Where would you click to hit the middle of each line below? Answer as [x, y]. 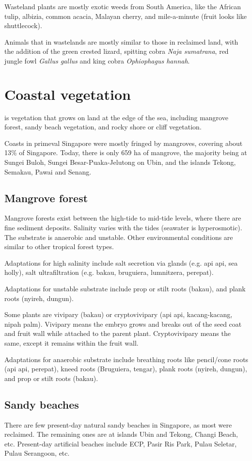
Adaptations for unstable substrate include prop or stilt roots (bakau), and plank [125, 289]
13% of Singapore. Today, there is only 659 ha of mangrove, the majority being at [126, 152]
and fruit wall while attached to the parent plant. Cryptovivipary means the [118, 333]
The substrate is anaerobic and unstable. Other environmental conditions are [119, 237]
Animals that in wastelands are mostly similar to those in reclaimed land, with [121, 41]
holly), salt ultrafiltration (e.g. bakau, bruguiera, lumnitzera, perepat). [109, 272]
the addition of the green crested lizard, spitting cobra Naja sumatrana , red [117, 51]
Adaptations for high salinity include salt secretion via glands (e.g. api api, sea [121, 262]
